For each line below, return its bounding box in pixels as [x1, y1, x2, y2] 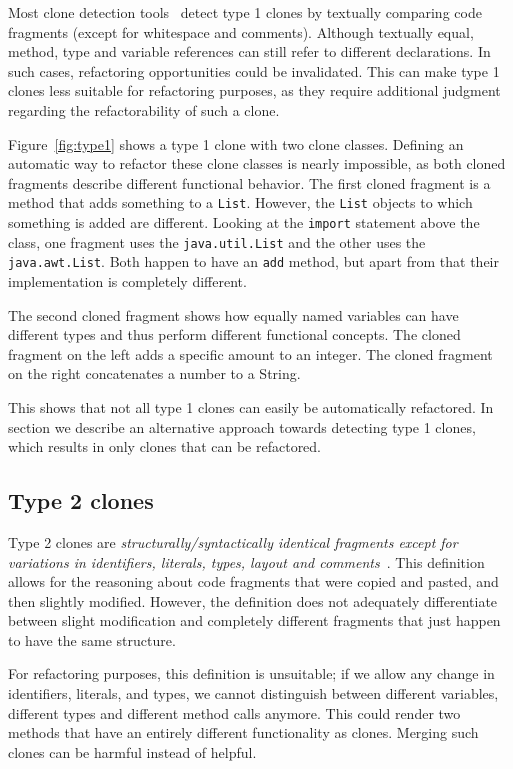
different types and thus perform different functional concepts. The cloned [8, 324, 461, 345]
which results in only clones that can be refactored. [8, 436, 322, 457]
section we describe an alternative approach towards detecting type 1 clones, [8, 416, 476, 437]
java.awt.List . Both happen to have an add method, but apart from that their [8, 251, 499, 272]
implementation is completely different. [8, 270, 247, 291]
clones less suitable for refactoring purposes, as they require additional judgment [8, 80, 501, 101]
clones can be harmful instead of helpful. [8, 741, 257, 762]
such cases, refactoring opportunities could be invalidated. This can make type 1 [8, 60, 500, 81]
